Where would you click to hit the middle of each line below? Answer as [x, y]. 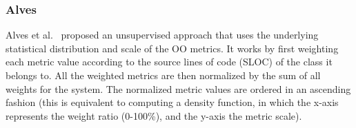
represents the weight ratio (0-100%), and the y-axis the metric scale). [154, 115]
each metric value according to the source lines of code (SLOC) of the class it [169, 62]
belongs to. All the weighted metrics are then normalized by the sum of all [163, 75]
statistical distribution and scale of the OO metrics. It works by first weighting [172, 48]
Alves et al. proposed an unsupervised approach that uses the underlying [162, 35]
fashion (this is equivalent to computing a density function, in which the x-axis [172, 102]
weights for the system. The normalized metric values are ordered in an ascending [178, 88]
